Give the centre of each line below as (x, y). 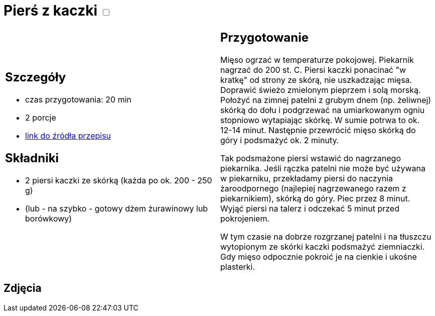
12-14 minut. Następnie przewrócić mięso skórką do (318, 130)
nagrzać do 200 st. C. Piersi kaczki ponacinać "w (313, 70)
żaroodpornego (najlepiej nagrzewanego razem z (313, 188)
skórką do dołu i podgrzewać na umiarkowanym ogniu (323, 110)
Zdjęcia (23, 288)
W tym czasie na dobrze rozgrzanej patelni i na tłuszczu (326, 236)
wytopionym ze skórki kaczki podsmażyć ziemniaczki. (323, 246)
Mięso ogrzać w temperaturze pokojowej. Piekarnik (317, 60)
